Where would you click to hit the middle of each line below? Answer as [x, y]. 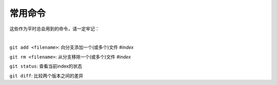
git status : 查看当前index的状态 [46, 66]
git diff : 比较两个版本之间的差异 [46, 76]
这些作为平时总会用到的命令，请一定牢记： [54, 29]
